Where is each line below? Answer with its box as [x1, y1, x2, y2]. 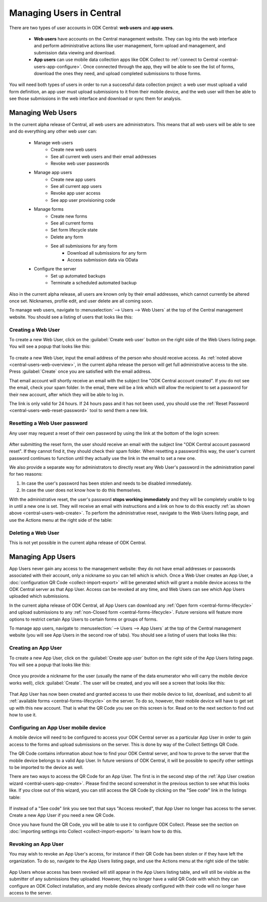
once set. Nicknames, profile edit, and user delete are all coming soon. [9, 298, 153, 304]
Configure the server [34, 266, 77, 272]
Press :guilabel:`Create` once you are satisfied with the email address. [9, 368, 152, 374]
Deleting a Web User [9, 529, 59, 536]
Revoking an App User [9, 841, 64, 848]
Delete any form [50, 234, 84, 240]
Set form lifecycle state [50, 227, 98, 233]
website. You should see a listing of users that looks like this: [9, 314, 133, 320]
